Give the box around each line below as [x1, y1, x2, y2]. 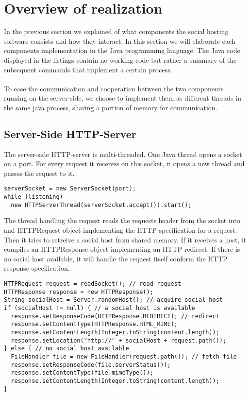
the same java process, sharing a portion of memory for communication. [4, 102, 217, 112]
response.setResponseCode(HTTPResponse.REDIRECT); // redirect [11, 312, 219, 320]
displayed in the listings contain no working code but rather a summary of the [4, 54, 237, 65]
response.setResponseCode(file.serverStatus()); [11, 361, 171, 368]
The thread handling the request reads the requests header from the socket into [4, 215, 240, 225]
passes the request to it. [4, 168, 75, 178]
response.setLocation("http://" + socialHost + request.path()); [11, 337, 227, 344]
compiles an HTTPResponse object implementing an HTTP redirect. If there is [4, 244, 240, 254]
